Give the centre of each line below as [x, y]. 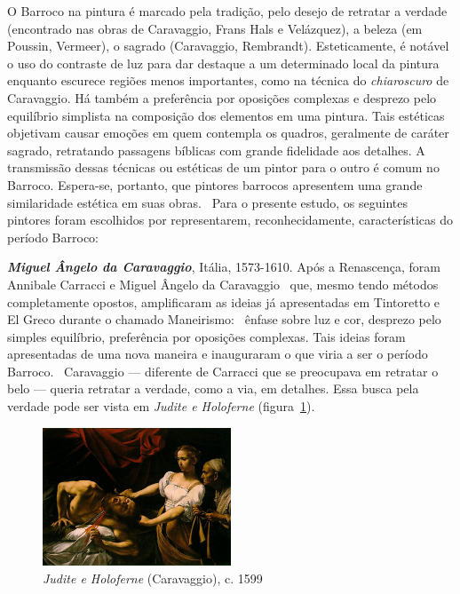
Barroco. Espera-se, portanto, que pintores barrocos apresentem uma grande [215, 184]
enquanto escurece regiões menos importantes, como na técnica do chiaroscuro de [228, 80]
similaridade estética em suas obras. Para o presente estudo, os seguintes [208, 202]
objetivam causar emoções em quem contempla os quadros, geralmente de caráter [228, 133]
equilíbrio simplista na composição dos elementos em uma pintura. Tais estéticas [226, 115]
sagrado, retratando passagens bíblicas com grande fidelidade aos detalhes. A [216, 150]
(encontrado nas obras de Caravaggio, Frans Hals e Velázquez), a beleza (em [215, 28]
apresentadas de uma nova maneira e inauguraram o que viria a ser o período [218, 354]
